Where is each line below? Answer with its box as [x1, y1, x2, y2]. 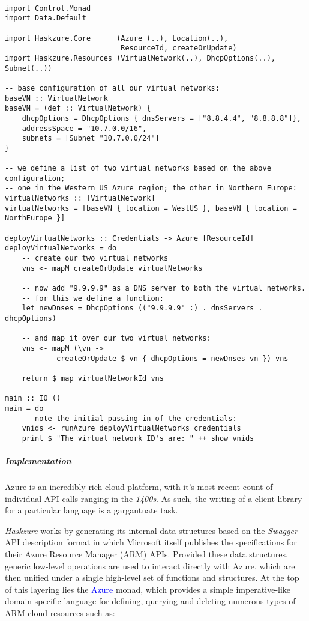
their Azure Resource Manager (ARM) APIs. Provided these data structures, [5, 548, 288, 560]
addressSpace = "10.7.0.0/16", [22, 124, 147, 133]
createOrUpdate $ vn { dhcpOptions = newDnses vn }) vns [56, 354, 289, 363]
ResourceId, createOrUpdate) [121, 44, 237, 53]
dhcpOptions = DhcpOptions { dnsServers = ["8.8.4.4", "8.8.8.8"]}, [22, 114, 301, 123]
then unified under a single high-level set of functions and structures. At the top [5, 571, 299, 584]
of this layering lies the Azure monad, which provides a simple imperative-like [5, 583, 291, 595]
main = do [5, 404, 44, 413]
